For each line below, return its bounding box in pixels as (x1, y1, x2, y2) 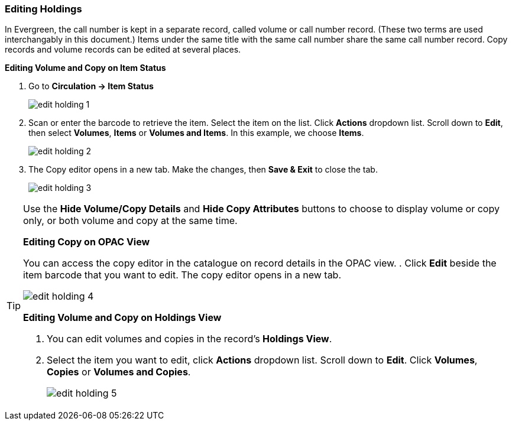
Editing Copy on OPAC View (23, 236, 150, 248)
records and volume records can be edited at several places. (5, 44, 241, 55)
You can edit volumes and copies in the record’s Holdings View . (47, 333, 332, 345)
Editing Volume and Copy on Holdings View (23, 312, 222, 324)
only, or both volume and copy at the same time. (23, 215, 238, 227)
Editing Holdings (5, 3, 82, 15)
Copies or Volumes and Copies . (47, 366, 191, 378)
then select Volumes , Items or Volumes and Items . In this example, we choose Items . (28, 128, 364, 138)
